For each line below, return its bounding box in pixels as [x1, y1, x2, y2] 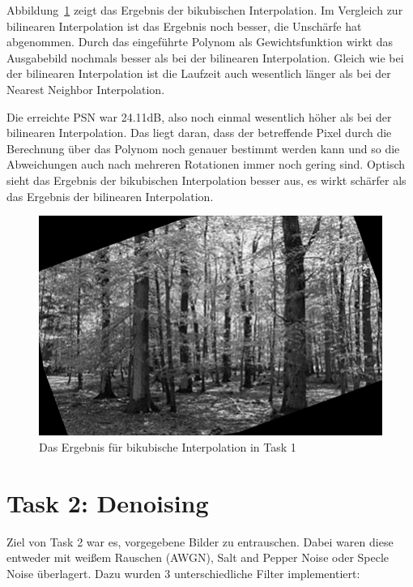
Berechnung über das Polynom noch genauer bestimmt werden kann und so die [6, 139, 400, 156]
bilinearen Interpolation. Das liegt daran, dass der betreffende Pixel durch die [6, 124, 392, 141]
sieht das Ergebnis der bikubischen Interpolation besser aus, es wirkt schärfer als [6, 171, 407, 188]
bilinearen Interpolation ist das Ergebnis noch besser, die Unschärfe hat [6, 17, 362, 34]
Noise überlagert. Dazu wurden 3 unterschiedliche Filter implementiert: [6, 564, 360, 581]
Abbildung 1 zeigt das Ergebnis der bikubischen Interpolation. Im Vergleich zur [6, 2, 403, 18]
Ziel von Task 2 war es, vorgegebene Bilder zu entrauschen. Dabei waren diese [6, 533, 394, 550]
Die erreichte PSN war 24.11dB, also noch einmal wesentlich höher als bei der [6, 108, 392, 125]
